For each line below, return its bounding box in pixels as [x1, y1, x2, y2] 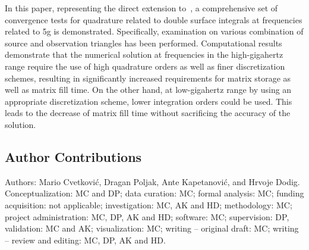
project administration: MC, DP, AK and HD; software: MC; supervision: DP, [5, 210, 289, 223]
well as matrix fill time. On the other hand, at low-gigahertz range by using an [5, 83, 292, 96]
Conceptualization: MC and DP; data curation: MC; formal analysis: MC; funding [5, 187, 304, 199]
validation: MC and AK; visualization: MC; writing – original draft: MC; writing [5, 222, 299, 235]
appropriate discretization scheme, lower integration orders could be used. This [5, 95, 292, 107]
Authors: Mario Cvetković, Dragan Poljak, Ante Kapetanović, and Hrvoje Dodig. [5, 175, 300, 187]
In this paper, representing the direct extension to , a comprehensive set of [5, 2, 278, 14]
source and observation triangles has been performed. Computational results [5, 36, 282, 49]
